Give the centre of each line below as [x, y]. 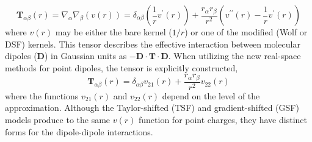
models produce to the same [58, 120]
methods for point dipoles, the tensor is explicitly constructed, [122, 67]
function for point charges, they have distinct [223, 120]
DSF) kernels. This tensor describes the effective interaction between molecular [153, 44]
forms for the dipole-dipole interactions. [79, 131]
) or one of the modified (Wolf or [246, 32]
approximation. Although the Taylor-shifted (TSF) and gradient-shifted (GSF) [152, 108]
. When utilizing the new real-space [234, 56]
